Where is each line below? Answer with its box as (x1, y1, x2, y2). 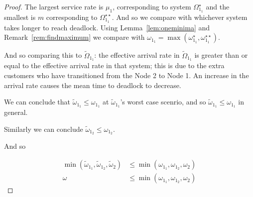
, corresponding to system (113, 1, 191, 11)
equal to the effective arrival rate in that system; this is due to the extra (4, 60, 225, 71)
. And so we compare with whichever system (112, 11, 248, 22)
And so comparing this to (4, 50, 82, 60)
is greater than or (194, 50, 248, 60)
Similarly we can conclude (4, 123, 83, 134)
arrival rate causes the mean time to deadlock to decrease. (4, 80, 181, 90)
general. (4, 107, 28, 117)
